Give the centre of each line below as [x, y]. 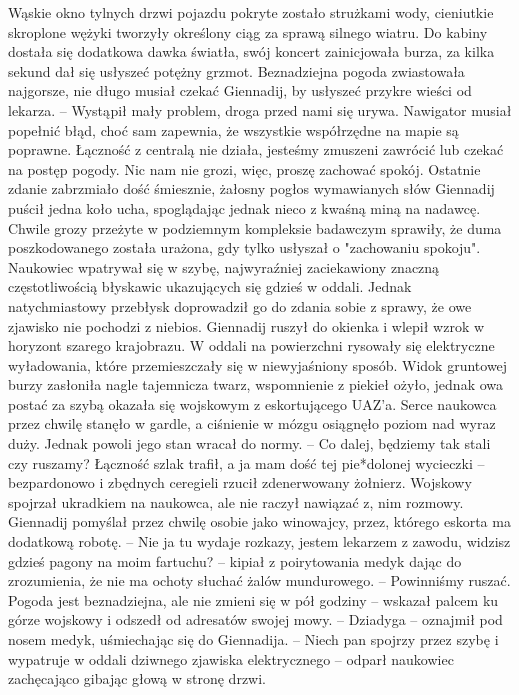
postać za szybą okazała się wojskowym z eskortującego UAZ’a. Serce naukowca [252, 403]
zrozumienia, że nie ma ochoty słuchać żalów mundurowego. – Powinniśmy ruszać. [259, 580]
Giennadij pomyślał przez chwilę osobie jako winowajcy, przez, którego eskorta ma [259, 521]
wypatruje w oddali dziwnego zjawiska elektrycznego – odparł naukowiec [231, 658]
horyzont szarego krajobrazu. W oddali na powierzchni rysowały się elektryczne [251, 345]
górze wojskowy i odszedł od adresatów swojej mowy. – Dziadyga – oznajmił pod [255, 619]
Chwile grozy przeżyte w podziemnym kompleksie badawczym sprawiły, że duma [255, 227]
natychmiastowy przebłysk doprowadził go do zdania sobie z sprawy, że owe [240, 305]
